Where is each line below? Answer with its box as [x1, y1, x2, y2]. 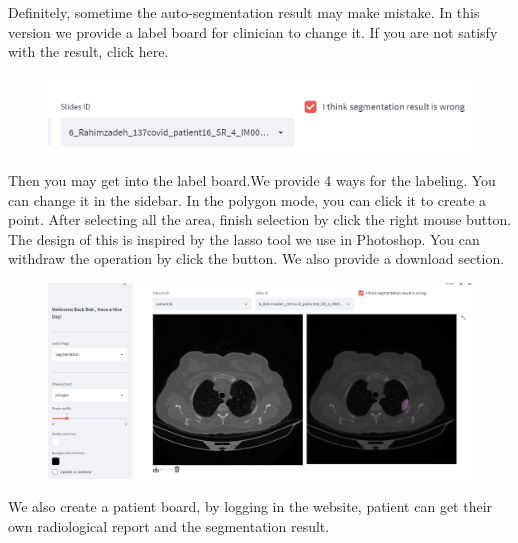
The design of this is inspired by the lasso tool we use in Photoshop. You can [8, 228, 480, 249]
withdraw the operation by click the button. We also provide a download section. [8, 248, 505, 269]
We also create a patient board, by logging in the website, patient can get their [8, 496, 493, 517]
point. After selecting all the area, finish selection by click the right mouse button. [8, 209, 512, 230]
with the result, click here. [8, 41, 169, 62]
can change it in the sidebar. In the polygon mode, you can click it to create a [8, 189, 487, 210]
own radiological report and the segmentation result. [8, 515, 330, 536]
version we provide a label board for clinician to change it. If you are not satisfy [8, 21, 498, 42]
